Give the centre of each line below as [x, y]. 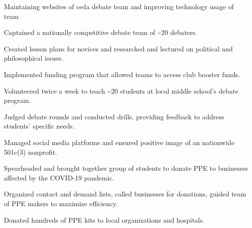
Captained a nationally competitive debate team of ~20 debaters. [101, 32]
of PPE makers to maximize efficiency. [61, 203]
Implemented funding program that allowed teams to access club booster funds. [122, 74]
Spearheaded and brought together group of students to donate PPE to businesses [126, 168]
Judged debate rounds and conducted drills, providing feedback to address [114, 116]
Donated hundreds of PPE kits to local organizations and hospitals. [104, 220]
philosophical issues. [34, 58]
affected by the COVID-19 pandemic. [59, 177]
